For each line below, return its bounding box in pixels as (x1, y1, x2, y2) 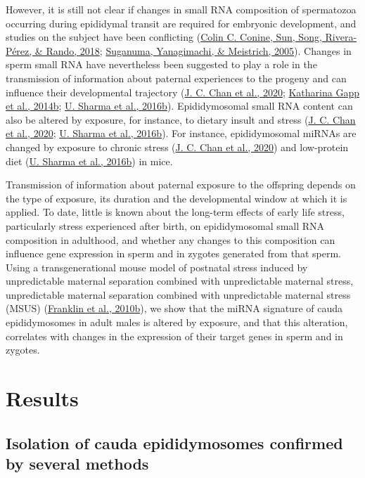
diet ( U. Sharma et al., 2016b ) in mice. (6, 153, 173, 168)
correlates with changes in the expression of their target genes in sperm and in (6, 328, 343, 343)
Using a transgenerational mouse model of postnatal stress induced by (6, 259, 308, 274)
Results (6, 384, 79, 413)
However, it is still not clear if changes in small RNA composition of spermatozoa (6, 2, 357, 16)
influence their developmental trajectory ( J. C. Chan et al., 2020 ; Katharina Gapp (6, 84, 359, 99)
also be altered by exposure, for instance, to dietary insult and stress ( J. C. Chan (6, 112, 356, 127)
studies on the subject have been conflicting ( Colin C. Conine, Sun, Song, (6, 30, 322, 44)
